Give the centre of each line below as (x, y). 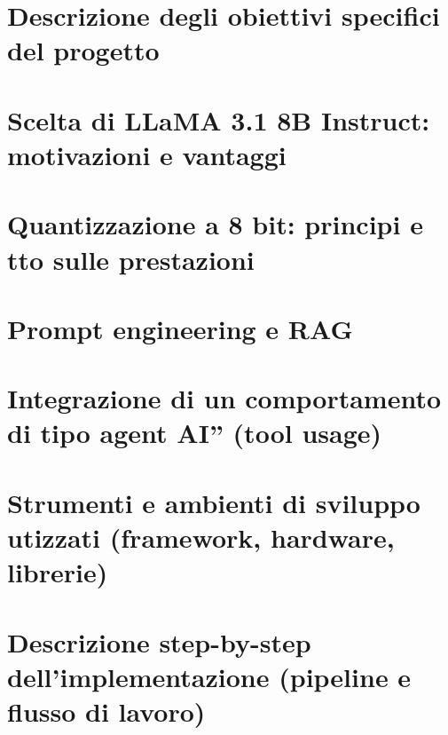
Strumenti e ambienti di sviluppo (214, 502)
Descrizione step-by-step (159, 641)
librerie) (58, 572)
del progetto (83, 50)
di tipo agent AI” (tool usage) (195, 433)
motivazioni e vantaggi (147, 154)
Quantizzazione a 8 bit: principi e (215, 224)
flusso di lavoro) (106, 711)
